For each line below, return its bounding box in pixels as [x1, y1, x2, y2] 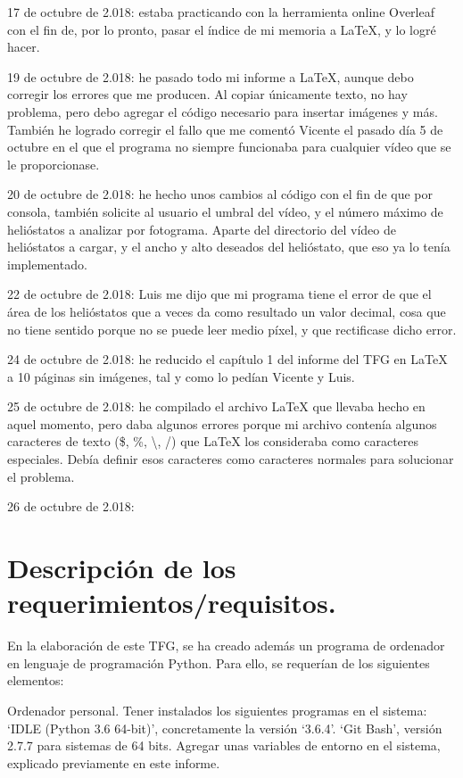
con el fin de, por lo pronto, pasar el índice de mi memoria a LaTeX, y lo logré [7, 20, 436, 38]
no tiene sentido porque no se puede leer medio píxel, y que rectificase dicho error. [7, 319, 457, 338]
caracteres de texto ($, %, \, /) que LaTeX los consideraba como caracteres [7, 432, 419, 451]
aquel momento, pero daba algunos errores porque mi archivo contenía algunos [7, 414, 437, 433]
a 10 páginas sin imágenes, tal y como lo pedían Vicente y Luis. [7, 367, 355, 385]
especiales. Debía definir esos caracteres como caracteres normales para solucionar [7, 450, 454, 468]
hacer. [7, 37, 40, 56]
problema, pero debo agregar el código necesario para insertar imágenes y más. [7, 102, 438, 120]
